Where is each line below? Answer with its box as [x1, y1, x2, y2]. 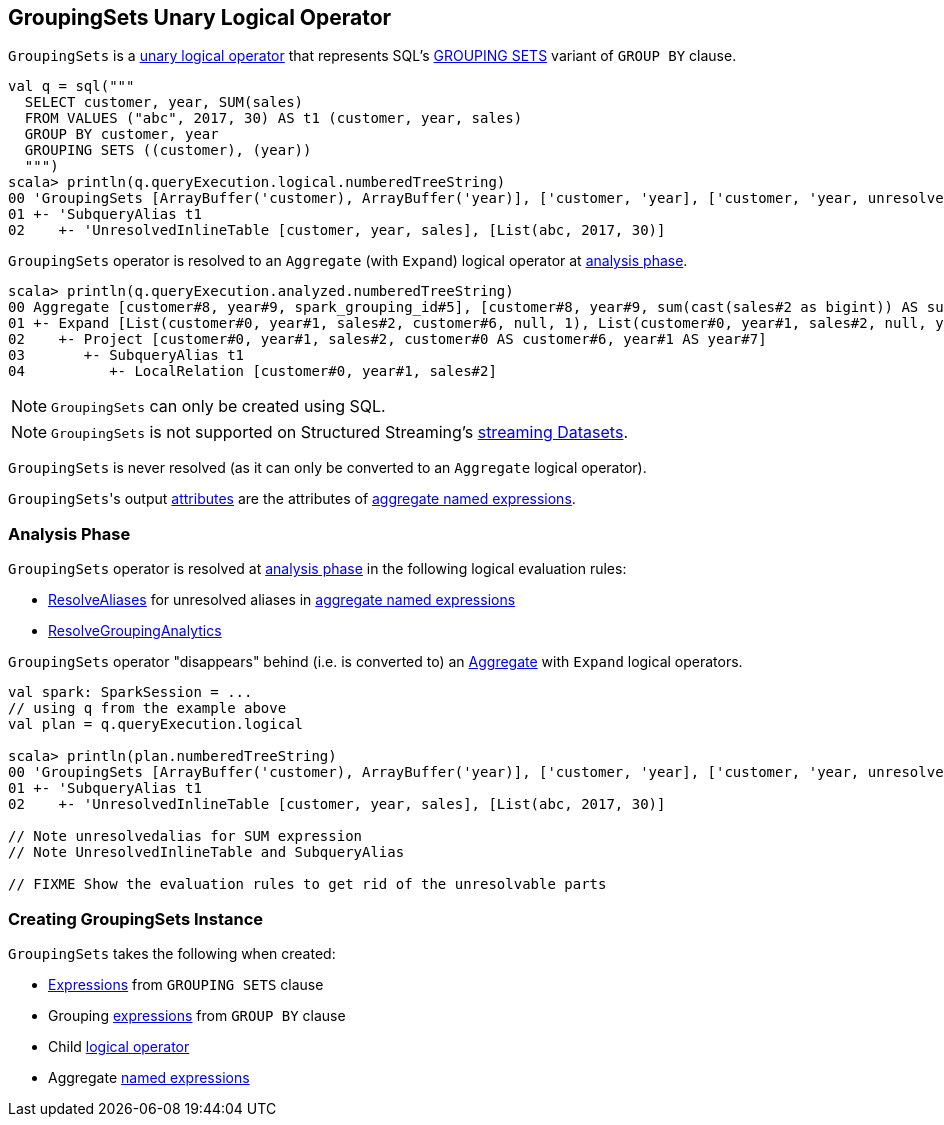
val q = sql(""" [8, 78, 135, 95]
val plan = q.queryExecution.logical [8, 716, 304, 733]
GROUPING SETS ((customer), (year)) [24, 142, 312, 159]
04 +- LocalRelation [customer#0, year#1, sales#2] [8, 363, 497, 380]
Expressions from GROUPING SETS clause [48, 975, 324, 993]
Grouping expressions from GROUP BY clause [48, 1006, 346, 1024]
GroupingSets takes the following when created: [8, 944, 336, 962]
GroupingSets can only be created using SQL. [51, 396, 386, 417]
